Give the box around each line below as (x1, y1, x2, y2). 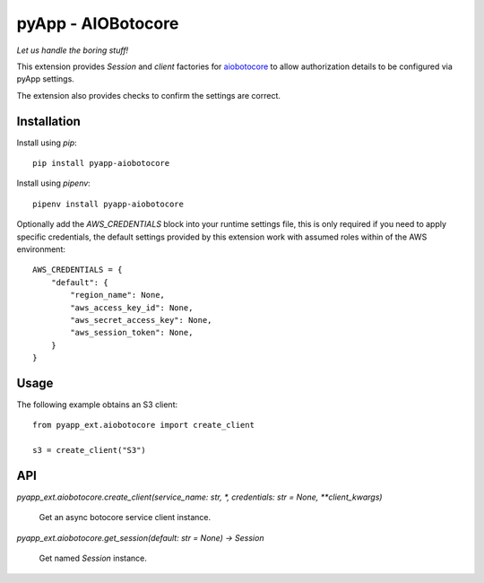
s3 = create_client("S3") (32, 445, 147, 456)
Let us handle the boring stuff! (16, 45, 129, 56)
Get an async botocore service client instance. (39, 512, 212, 523)
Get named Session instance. (39, 553, 148, 564)
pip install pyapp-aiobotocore (32, 158, 170, 169)
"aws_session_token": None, (70, 327, 194, 338)
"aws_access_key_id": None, (70, 302, 194, 313)
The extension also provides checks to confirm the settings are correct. (16, 90, 281, 100)
